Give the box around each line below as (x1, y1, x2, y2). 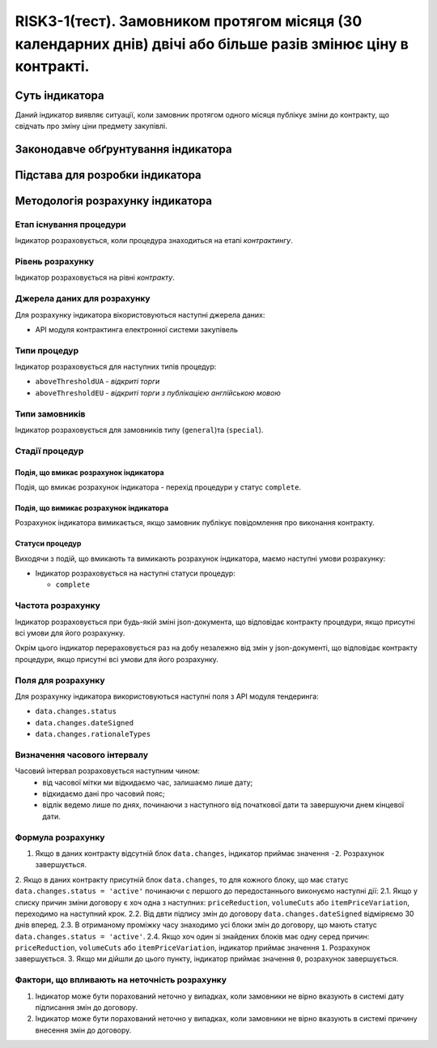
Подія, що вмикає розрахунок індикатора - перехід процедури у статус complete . (15, 482, 302, 492)
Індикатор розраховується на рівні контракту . (15, 272, 176, 283)
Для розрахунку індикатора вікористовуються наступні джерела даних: (15, 310, 265, 319)
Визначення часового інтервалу (15, 749, 149, 760)
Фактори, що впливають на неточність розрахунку (15, 974, 227, 986)
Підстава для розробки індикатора (15, 168, 202, 182)
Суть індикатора (15, 88, 104, 102)
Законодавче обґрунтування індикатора (15, 142, 232, 156)
